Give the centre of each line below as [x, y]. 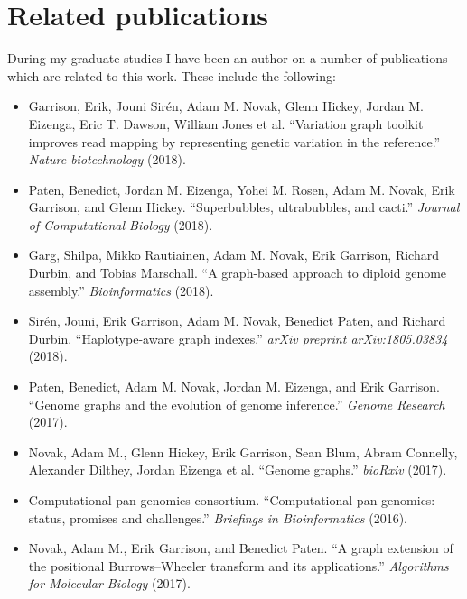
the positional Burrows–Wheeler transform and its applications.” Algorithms [238, 565]
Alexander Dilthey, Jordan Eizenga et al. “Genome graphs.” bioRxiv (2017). [238, 470]
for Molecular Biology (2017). [109, 583]
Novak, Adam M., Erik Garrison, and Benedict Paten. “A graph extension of [241, 548]
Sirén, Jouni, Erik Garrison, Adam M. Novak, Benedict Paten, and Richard [237, 321]
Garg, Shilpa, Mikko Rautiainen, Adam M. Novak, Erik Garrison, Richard [233, 255]
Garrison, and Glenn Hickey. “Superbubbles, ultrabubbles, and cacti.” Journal [244, 207]
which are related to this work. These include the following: [172, 75]
